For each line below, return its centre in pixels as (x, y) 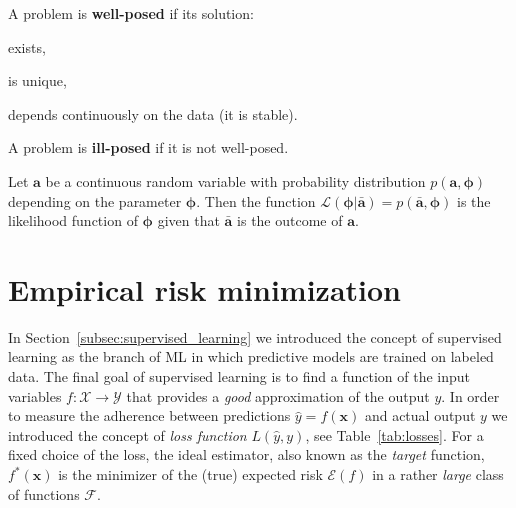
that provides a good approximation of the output (278, 395)
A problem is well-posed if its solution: (131, 13)
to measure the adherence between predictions (149, 415)
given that (188, 220)
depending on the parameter (95, 200)
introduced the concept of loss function (127, 434)
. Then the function (256, 200)
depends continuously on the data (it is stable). (153, 113)
